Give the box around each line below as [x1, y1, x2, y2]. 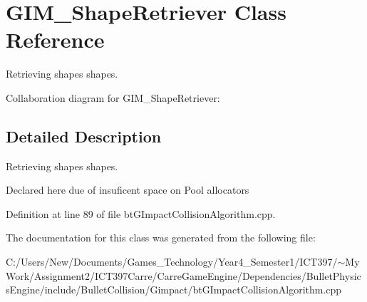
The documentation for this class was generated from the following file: [6, 230, 316, 245]
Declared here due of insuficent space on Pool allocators [6, 182, 249, 197]
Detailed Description [6, 125, 162, 147]
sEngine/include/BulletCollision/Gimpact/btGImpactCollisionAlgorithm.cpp [6, 282, 342, 297]
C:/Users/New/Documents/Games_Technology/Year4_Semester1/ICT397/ [6, 254, 338, 269]
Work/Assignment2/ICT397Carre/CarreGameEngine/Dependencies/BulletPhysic [6, 268, 361, 283]
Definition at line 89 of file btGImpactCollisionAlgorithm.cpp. [6, 206, 276, 221]
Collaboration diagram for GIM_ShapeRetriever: [6, 90, 220, 105]
